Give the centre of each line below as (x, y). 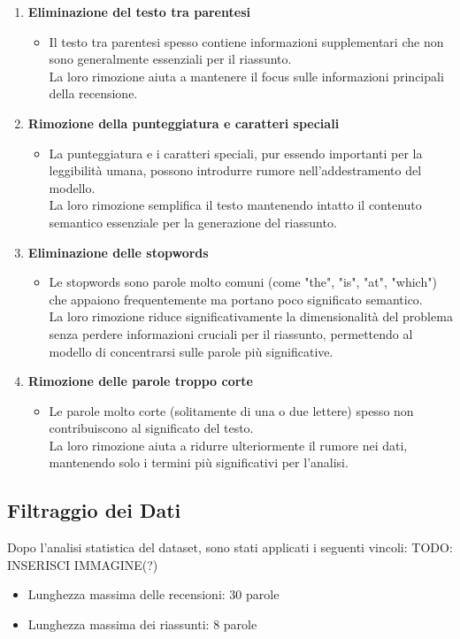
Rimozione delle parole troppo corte (140, 381)
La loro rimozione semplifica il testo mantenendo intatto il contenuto (235, 205)
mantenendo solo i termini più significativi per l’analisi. (199, 462)
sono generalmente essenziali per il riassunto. (170, 59)
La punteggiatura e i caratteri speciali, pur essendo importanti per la (236, 153)
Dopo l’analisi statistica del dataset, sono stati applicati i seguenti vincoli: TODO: (230, 547)
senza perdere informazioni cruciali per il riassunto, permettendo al (231, 333)
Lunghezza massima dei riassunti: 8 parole (142, 624)
